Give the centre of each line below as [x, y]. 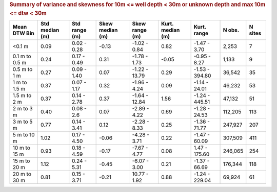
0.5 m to [23, 69]
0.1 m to [22, 56]
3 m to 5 [23, 122]
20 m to [22, 174]
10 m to [22, 148]
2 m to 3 [23, 109]
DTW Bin [23, 33]
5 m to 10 [24, 135]
